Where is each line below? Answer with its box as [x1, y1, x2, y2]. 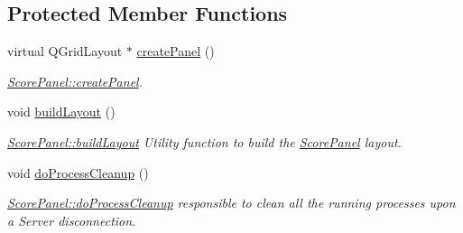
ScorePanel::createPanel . [7, 71, 143, 90]
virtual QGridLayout [7, 42, 123, 61]
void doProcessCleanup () [7, 163, 149, 182]
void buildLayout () [7, 102, 116, 121]
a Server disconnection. [7, 210, 136, 229]
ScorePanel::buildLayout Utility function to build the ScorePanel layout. [7, 132, 402, 151]
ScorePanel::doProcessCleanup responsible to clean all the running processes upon [7, 193, 456, 212]
